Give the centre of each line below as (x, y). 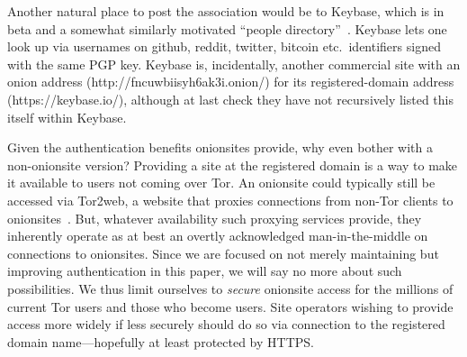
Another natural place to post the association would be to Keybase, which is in (226, 11)
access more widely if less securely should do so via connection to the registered (226, 324)
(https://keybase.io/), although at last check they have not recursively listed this (230, 99)
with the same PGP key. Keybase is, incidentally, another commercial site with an (234, 64)
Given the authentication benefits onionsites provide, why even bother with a (220, 147)
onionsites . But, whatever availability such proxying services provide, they (215, 218)
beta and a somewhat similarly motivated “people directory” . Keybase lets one (227, 28)
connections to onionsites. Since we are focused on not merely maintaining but (223, 253)
